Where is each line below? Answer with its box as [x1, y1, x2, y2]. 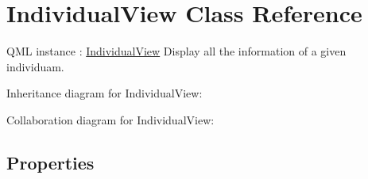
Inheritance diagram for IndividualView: [6, 85, 203, 101]
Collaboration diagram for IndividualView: [6, 111, 215, 128]
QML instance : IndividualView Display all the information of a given [6, 43, 347, 59]
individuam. [6, 58, 64, 74]
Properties [6, 150, 95, 174]
